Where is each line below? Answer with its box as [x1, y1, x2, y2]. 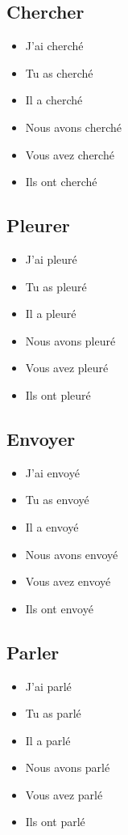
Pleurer [6, 213, 70, 238]
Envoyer [6, 426, 76, 451]
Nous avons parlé [25, 759, 110, 776]
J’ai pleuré [25, 250, 77, 267]
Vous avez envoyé [25, 573, 111, 590]
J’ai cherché [25, 37, 84, 54]
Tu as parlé [25, 705, 81, 722]
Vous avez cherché [25, 146, 114, 163]
